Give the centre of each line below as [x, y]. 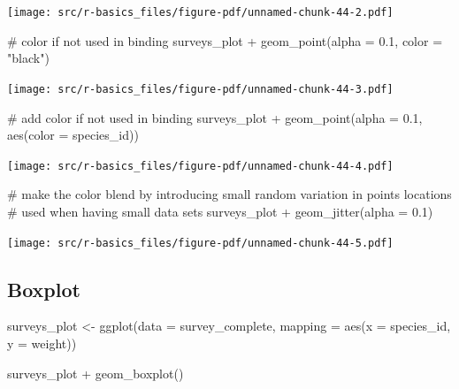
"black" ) [28, 58]
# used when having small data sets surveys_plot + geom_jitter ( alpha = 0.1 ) [220, 211]
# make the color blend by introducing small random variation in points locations [229, 194]
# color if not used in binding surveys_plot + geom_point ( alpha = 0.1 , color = [225, 40]
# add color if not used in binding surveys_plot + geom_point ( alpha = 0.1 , [215, 117]
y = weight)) [42, 343]
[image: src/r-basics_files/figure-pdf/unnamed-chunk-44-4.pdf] [200, 166]
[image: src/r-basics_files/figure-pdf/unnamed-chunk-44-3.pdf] [200, 89]
